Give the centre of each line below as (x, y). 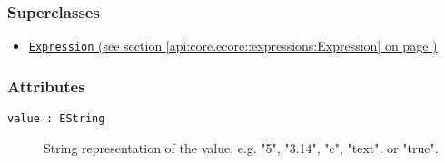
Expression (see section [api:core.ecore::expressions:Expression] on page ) (233, 46)
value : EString (56, 119)
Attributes (46, 86)
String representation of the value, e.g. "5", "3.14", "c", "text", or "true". (241, 147)
